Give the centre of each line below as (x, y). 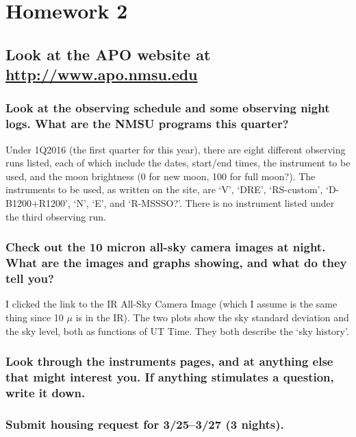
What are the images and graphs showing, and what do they (176, 263)
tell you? (30, 278)
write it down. (46, 392)
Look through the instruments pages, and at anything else (169, 361)
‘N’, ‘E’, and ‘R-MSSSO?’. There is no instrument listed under (204, 203)
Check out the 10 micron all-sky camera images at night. (166, 247)
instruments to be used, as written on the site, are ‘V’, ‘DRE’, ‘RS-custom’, (164, 189)
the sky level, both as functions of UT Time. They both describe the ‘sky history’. (177, 330)
